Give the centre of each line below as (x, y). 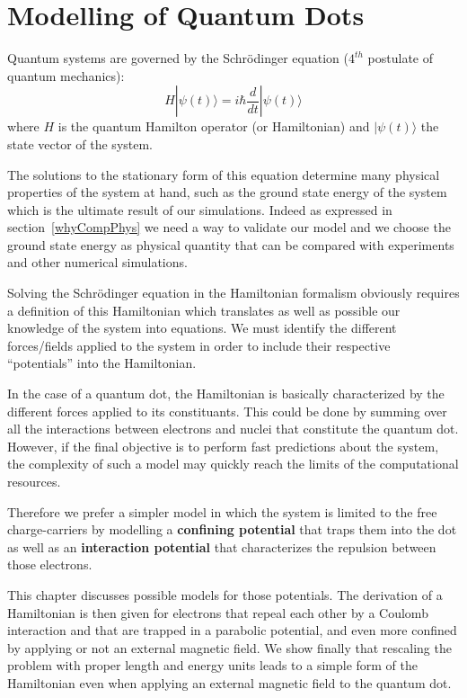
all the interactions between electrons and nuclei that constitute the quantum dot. (233, 429)
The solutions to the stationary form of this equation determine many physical (224, 174)
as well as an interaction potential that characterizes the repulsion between (222, 546)
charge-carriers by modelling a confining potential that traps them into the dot (232, 529)
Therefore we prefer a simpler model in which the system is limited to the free (222, 511)
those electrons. (50, 564)
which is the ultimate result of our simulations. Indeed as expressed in (200, 209)
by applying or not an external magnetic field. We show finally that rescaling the (229, 647)
